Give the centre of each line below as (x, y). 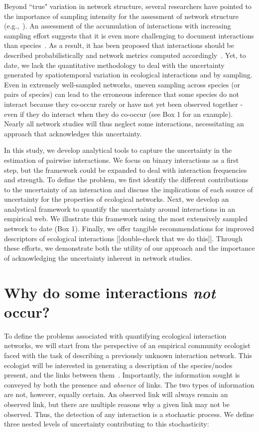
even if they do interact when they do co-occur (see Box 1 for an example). (119, 114)
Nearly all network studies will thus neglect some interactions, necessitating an (124, 124)
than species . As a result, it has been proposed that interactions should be (119, 45)
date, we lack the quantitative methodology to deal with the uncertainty (114, 65)
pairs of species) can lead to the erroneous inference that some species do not (122, 94)
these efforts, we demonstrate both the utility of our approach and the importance (129, 248)
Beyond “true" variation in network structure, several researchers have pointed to (128, 6)
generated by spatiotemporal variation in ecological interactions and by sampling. (128, 75)
